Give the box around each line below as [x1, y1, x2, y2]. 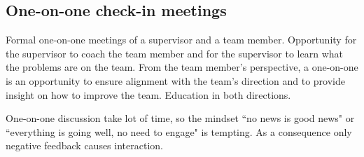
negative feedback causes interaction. [6, 138, 163, 153]
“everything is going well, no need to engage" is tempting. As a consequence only [6, 124, 352, 139]
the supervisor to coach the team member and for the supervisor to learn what [6, 46, 344, 60]
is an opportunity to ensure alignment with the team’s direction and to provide [6, 73, 345, 88]
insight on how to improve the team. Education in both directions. [6, 87, 291, 102]
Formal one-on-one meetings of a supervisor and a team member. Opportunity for [6, 32, 357, 47]
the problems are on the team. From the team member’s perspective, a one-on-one [6, 60, 358, 74]
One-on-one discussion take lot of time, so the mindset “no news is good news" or [6, 111, 355, 125]
